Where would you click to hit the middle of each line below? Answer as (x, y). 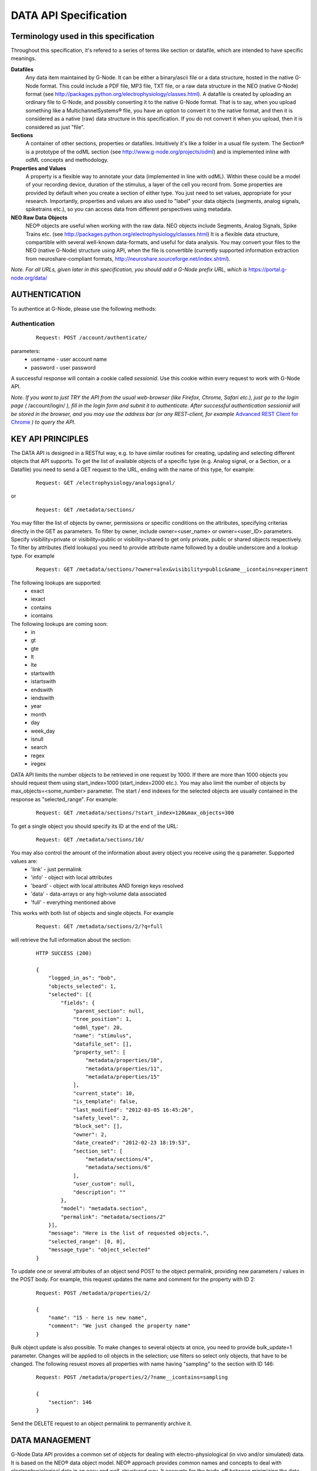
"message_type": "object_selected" (99, 1250)
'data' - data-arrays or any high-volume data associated (99, 894)
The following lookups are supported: (56, 583)
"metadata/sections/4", (119, 1159)
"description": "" (100, 1192)
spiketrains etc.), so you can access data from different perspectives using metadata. (129, 209)
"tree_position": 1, (102, 1019)
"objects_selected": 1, (82, 986)
